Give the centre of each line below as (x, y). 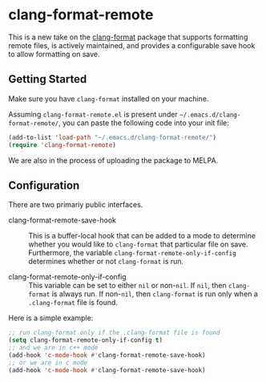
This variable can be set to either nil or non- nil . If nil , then (127, 286)
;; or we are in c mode (48, 363)
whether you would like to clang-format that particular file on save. (138, 244)
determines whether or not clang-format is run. (106, 262)
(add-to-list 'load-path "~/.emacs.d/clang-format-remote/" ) (113, 137)
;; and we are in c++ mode (53, 348)
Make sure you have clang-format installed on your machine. (109, 99)
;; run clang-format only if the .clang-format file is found (114, 333)
